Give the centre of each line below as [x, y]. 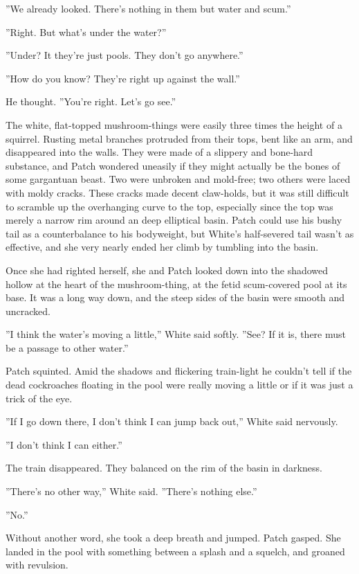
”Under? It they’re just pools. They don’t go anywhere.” [125, 55]
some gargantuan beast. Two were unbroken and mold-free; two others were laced [178, 179]
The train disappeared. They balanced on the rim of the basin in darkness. [164, 468]
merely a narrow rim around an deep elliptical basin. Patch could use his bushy [174, 220]
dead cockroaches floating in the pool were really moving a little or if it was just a [179, 385]
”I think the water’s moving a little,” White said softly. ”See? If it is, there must [176, 334]
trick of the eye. [39, 398]
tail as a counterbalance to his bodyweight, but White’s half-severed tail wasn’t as [180, 233]
